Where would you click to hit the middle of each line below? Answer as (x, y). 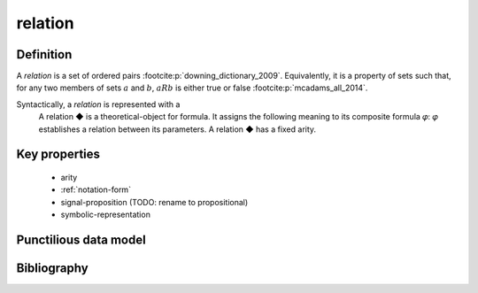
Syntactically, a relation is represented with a (98, 104)
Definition (44, 54)
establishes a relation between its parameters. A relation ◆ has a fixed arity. (177, 129)
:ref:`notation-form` (96, 189)
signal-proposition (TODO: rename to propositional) (154, 202)
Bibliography (52, 269)
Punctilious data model (81, 240)
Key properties (58, 154)
